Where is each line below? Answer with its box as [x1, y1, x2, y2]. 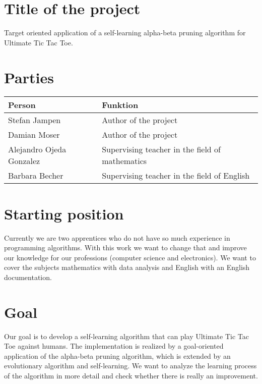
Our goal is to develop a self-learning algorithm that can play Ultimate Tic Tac [4, 331, 249, 341]
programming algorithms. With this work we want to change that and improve [4, 242, 247, 253]
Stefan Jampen [8, 114, 61, 126]
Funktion [102, 99, 139, 111]
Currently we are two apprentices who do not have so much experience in [4, 232, 230, 243]
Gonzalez [8, 155, 40, 167]
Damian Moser [8, 129, 60, 141]
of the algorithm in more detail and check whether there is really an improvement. [4, 370, 258, 381]
